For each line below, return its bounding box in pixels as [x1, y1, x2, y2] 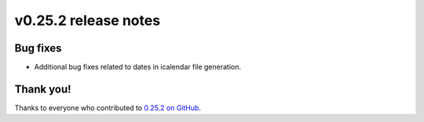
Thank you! [14, 82, 71, 95]
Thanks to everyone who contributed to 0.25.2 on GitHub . [14, 102, 202, 113]
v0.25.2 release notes [14, 12, 161, 29]
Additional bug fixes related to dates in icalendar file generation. [34, 63, 241, 72]
